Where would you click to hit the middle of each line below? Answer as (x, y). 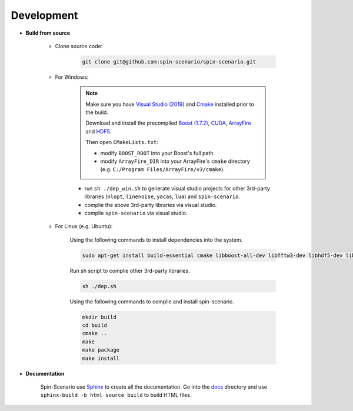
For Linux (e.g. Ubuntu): (84, 226)
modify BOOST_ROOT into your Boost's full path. (157, 153)
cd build (95, 325)
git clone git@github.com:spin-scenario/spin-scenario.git (169, 61)
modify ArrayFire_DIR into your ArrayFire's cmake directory (175, 161)
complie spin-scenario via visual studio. (136, 213)
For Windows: (72, 77)
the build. (97, 112)
